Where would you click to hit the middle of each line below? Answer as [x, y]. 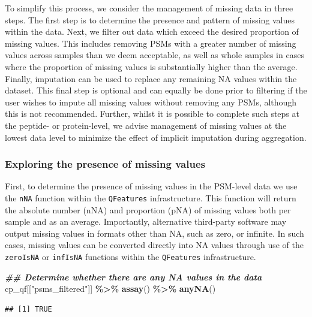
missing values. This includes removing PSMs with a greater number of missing [151, 43]
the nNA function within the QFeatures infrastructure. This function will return [151, 197]
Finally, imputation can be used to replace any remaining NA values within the [151, 78]
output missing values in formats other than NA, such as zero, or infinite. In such [154, 233]
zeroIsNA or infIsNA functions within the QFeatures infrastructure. [130, 256]
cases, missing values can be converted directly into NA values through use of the [154, 245]
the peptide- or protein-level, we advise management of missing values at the [146, 125]
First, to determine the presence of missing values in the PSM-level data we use [151, 186]
